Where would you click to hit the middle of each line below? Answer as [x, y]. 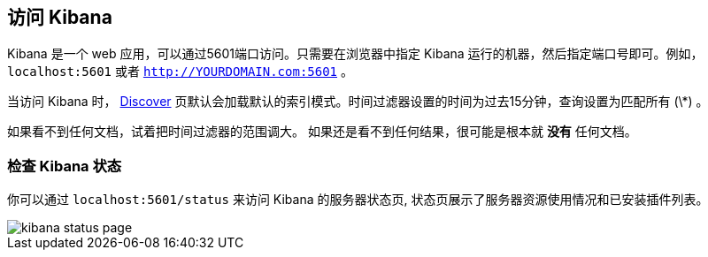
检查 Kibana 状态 [65, 166]
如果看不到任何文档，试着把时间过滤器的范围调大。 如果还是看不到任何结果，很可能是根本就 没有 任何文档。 [322, 132]
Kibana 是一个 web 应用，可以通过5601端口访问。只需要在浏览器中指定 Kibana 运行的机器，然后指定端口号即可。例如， [355, 54]
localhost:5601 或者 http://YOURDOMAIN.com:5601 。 [180, 72]
